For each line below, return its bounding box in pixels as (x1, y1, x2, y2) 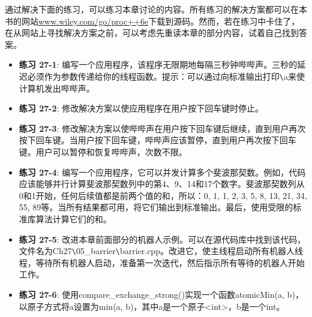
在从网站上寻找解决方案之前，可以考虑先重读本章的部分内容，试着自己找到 (5, 26, 299, 39)
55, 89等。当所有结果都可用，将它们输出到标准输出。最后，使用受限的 (19, 201, 293, 213)
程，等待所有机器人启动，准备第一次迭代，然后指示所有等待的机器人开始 (19, 256, 305, 268)
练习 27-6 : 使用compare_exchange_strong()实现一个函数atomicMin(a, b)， (19, 288, 304, 300)
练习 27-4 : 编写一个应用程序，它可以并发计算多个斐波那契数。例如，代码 (19, 165, 306, 178)
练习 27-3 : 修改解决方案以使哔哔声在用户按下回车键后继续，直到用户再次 (19, 122, 306, 134)
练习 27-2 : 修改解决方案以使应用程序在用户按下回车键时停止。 (19, 102, 264, 114)
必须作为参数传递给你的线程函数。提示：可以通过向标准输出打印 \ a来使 (27, 70, 305, 82)
